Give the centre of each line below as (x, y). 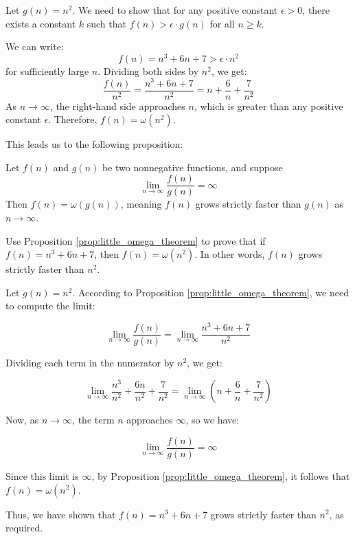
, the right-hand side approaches (117, 106)
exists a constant (41, 23)
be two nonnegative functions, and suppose (192, 167)
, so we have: (213, 420)
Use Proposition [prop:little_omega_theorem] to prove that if (136, 240)
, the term (93, 420)
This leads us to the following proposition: (94, 144)
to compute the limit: (50, 306)
